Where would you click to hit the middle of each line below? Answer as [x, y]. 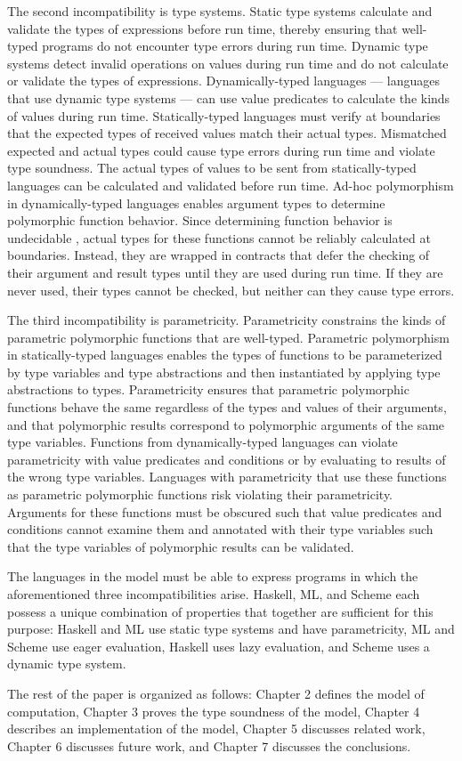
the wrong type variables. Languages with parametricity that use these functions [227, 477]
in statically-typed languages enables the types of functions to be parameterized [225, 355]
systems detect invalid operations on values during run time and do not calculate [228, 63]
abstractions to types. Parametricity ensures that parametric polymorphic [208, 389]
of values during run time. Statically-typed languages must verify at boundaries [224, 115]
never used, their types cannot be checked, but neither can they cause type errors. [231, 290]
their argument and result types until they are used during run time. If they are [225, 272]
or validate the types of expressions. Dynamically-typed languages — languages [224, 81]
